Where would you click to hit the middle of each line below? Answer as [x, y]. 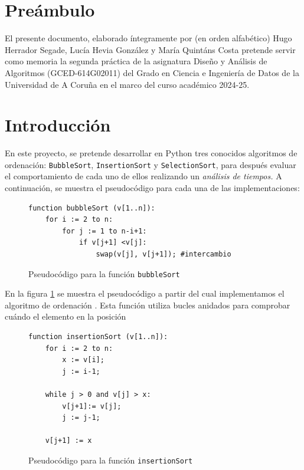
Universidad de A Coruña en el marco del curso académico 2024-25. [127, 84]
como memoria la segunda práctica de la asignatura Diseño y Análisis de [136, 61]
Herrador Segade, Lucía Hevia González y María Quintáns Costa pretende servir [150, 49]
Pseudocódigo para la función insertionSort [111, 460]
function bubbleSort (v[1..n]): [92, 208]
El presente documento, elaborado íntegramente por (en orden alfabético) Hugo [148, 38]
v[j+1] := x [68, 441]
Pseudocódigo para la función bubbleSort [104, 273]
